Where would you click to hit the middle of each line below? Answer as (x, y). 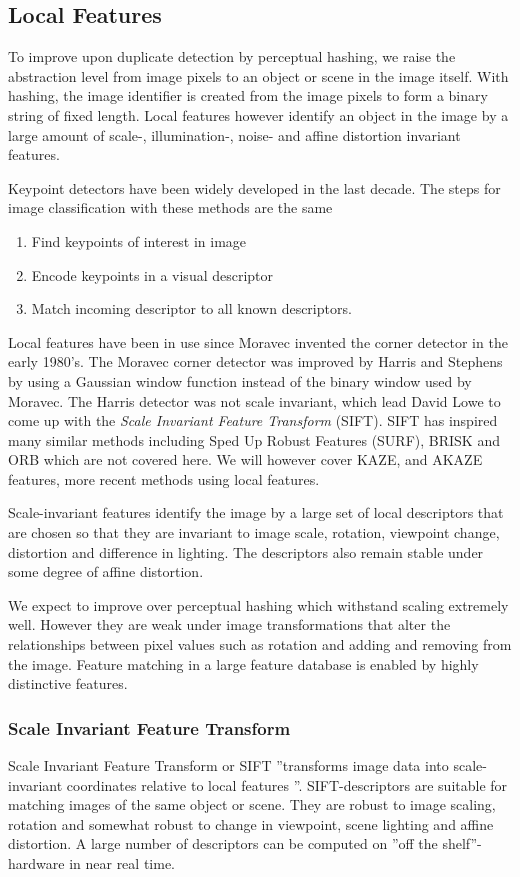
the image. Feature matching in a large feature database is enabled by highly (243, 663)
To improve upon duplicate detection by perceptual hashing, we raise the (232, 56)
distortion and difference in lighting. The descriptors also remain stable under (246, 551)
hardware (36, 863)
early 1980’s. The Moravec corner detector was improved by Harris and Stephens (255, 361)
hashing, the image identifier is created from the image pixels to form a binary (248, 95)
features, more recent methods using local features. (164, 478)
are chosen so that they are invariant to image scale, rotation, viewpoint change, (254, 532)
